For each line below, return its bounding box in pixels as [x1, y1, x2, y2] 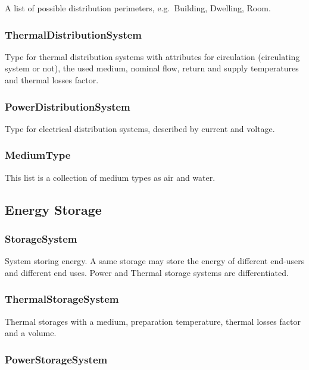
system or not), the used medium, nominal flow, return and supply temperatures [5, 62, 299, 74]
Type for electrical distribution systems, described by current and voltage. [5, 122, 275, 134]
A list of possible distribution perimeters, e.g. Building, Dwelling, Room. [5, 2, 271, 14]
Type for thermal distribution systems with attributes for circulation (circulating [5, 50, 300, 62]
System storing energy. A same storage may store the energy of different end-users [5, 255, 305, 267]
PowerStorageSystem [5, 352, 108, 366]
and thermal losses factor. [5, 74, 99, 86]
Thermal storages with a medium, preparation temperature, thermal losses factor [5, 315, 301, 327]
